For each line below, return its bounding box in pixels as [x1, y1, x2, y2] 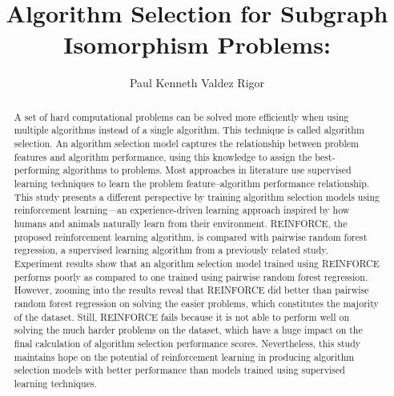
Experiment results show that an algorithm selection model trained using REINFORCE [14, 256, 380, 270]
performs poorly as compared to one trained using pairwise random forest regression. [14, 270, 368, 283]
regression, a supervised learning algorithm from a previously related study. [14, 243, 328, 257]
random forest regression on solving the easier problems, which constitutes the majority [14, 296, 379, 310]
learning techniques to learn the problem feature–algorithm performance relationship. [14, 176, 370, 190]
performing [14, 163, 60, 177]
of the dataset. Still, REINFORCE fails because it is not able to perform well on [14, 310, 350, 323]
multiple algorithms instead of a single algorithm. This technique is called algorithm [14, 123, 364, 137]
